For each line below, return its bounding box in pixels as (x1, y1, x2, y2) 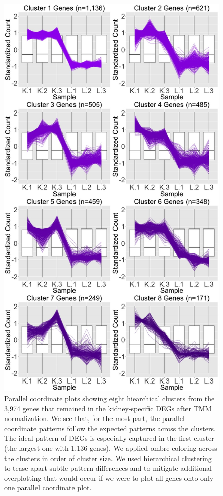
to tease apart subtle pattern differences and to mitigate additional (4, 463, 212, 473)
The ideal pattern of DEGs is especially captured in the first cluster (4, 433, 214, 443)
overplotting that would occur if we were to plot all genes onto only (4, 472, 214, 483)
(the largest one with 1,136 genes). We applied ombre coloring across (4, 442, 217, 453)
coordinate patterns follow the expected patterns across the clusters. (4, 423, 216, 433)
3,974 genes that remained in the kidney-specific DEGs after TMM (4, 403, 212, 413)
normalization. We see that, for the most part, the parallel (4, 413, 185, 424)
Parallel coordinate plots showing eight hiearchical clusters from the (4, 393, 215, 403)
